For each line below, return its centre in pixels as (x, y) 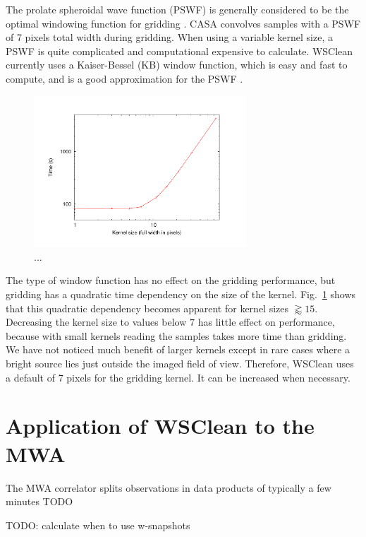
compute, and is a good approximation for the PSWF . (124, 78)
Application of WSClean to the (160, 426)
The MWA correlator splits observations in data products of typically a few (169, 487)
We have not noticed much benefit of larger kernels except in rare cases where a (178, 349)
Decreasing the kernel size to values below (96, 322)
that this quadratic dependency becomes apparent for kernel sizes (147, 308)
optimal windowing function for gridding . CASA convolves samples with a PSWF (183, 23)
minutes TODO (39, 501)
